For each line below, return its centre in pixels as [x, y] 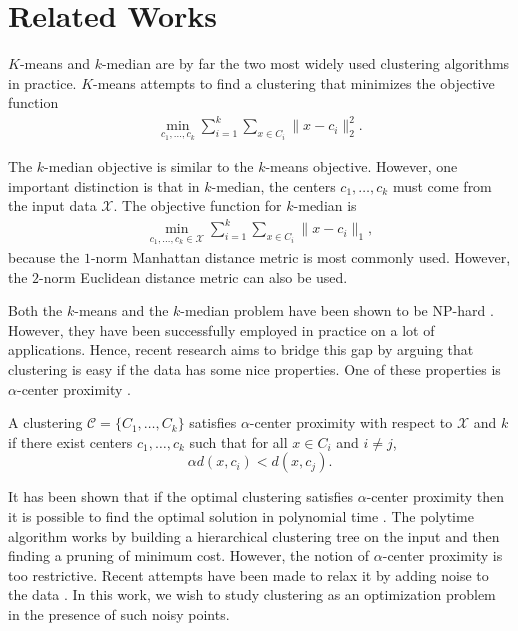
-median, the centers [273, 185]
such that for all [238, 441]
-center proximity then [435, 496]
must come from [442, 185]
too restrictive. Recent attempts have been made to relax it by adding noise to [248, 574]
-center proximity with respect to [351, 422]
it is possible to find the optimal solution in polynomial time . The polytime [241, 515]
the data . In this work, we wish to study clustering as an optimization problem [252, 594]
